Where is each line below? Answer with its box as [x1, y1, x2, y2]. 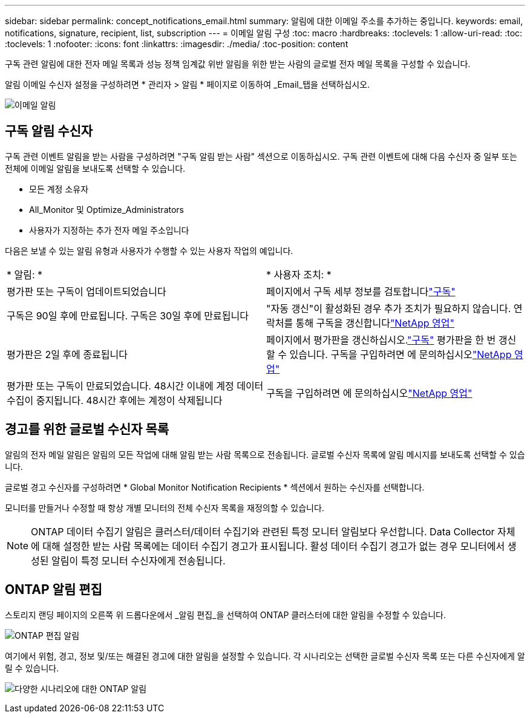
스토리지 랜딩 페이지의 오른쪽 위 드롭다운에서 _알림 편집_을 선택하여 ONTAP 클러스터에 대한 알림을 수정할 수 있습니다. [5, 609, 446, 620]
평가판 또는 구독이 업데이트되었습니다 [7, 285, 166, 298]
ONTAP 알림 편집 [5, 582, 102, 598]
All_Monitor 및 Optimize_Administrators [29, 204, 184, 215]
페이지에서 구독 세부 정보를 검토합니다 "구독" [266, 285, 456, 298]
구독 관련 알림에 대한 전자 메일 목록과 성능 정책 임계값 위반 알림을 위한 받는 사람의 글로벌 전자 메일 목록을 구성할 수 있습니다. [5, 59, 471, 69]
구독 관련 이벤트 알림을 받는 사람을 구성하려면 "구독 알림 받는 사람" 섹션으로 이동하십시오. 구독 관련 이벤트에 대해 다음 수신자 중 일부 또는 [5, 151, 517, 162]
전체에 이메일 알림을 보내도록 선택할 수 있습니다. [5, 163, 186, 174]
